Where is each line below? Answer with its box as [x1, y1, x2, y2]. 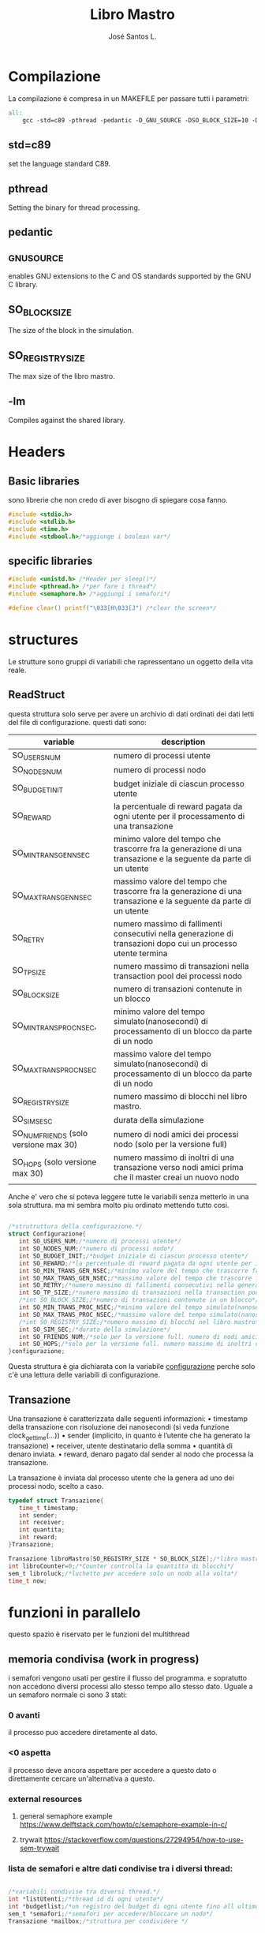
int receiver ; [18, 1519, 65, 1527]
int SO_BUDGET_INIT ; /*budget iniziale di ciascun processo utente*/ [18, 1252, 248, 1260]
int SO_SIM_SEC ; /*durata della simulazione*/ [18, 1325, 171, 1333]
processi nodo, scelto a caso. [8, 1481, 104, 1490]
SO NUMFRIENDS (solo [12, 1128, 88, 1141]
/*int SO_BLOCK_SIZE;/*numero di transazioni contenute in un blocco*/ [18, 1296, 259, 1304]
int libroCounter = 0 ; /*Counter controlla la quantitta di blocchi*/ [8, 1562, 235, 1570]
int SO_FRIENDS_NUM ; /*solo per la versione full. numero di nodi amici [18, 1333, 259, 1340]
